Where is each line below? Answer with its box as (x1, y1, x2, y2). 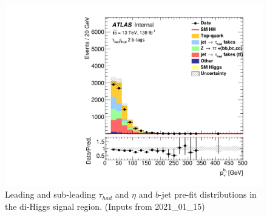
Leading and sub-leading (5, 188, 96, 201)
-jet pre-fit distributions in (158, 188, 257, 201)
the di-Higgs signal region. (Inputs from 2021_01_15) (5, 199, 205, 212)
